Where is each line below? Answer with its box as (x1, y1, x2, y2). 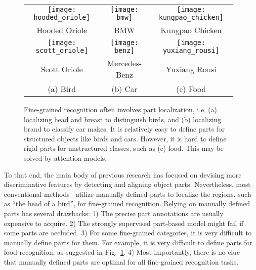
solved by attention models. (24, 152, 107, 163)
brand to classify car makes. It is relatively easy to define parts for (24, 124, 225, 134)
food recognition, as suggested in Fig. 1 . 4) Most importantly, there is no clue (4, 247, 240, 257)
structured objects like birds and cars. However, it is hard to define (24, 133, 227, 143)
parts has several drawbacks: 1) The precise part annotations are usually (4, 208, 224, 218)
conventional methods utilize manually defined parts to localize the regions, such (4, 188, 252, 199)
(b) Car (111, 83, 138, 94)
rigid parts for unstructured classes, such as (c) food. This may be (24, 143, 224, 153)
